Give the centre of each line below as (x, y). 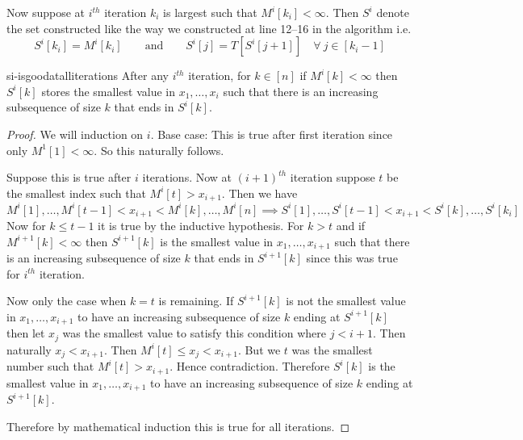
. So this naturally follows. (159, 150)
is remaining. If (196, 301)
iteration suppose (333, 177)
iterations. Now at (187, 177)
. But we (259, 349)
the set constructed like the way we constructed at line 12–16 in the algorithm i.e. (209, 28)
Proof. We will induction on (75, 134)
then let (26, 333)
